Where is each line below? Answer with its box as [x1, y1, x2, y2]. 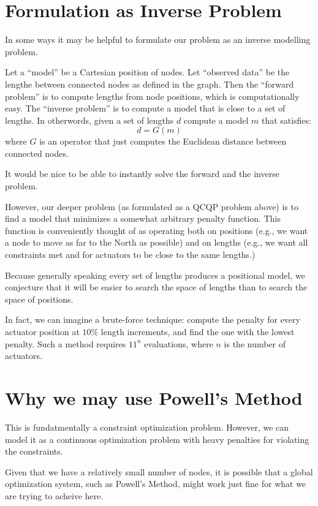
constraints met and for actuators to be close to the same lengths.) [5, 248, 256, 261]
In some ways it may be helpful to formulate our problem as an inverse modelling [5, 33, 311, 46]
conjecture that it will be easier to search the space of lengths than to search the [5, 281, 308, 293]
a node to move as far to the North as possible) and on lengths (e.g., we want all [5, 236, 308, 249]
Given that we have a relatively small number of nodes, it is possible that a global [5, 465, 313, 478]
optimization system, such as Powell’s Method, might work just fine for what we [5, 477, 306, 490]
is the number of [224, 337, 286, 350]
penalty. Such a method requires [5, 337, 126, 350]
